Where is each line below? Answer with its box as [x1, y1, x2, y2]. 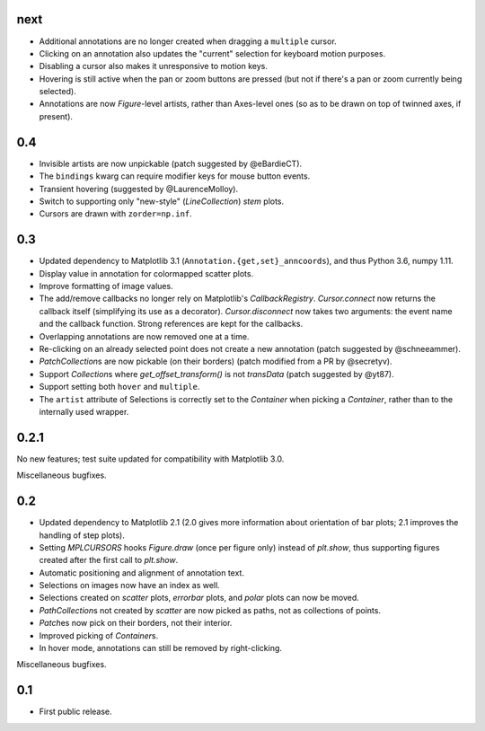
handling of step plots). [39, 530, 125, 541]
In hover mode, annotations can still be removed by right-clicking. [39, 643, 283, 654]
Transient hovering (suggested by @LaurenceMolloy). [39, 183, 239, 194]
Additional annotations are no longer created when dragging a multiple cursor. [39, 36, 337, 47]
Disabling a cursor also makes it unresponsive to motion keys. [39, 61, 269, 72]
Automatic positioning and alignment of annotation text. [39, 567, 244, 578]
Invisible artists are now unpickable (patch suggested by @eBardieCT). [39, 158, 303, 169]
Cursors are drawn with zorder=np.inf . [39, 208, 192, 219]
